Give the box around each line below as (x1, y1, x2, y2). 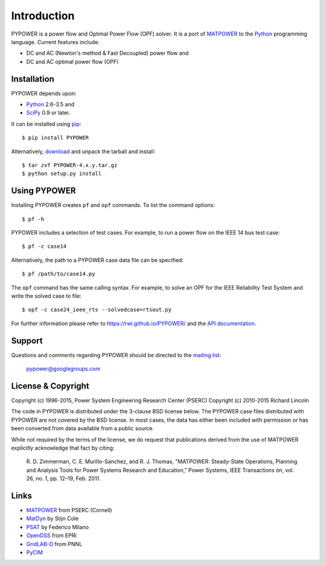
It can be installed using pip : (11, 120, 81, 127)
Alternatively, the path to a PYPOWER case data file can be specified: (11, 256, 184, 264)
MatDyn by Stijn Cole (26, 515, 79, 522)
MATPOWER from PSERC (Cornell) (26, 507, 112, 514)
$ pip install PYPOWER (22, 135, 89, 141)
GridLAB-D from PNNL (26, 540, 83, 547)
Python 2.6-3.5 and (26, 101, 75, 108)
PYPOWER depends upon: (11, 89, 77, 97)
